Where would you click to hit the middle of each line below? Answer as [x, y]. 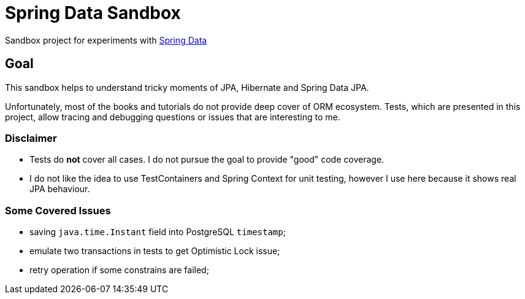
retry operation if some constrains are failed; [119, 270]
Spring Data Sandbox [93, 13]
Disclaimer [31, 138]
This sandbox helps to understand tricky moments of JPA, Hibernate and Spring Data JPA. [187, 87]
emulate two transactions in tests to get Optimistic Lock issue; [155, 251]
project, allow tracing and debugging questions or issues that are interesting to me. [173, 117]
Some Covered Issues [58, 210]
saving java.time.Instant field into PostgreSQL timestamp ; [158, 232]
